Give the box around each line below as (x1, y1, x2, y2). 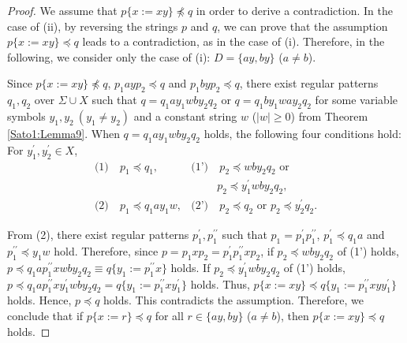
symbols (7, 107, 46, 124)
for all (155, 307, 184, 323)
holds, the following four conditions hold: (203, 125, 401, 141)
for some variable (315, 91, 398, 108)
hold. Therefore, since (54, 243, 159, 259)
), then (276, 307, 309, 323)
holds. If (170, 259, 211, 275)
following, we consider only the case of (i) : (7, 48, 211, 65)
